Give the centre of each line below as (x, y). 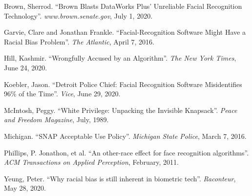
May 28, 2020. (25, 188)
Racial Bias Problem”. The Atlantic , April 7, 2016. (79, 41)
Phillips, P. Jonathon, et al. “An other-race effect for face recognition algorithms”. (126, 152)
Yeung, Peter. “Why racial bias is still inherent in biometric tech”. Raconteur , (120, 178)
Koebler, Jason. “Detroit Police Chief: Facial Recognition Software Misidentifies (123, 84)
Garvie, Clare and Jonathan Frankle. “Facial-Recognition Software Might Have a (125, 32)
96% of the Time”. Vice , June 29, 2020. (62, 94)
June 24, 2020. (26, 67)
